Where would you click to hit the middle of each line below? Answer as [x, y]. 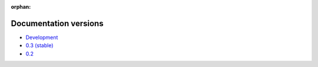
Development [42, 37]
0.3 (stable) [39, 45]
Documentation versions [57, 23]
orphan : [21, 7]
